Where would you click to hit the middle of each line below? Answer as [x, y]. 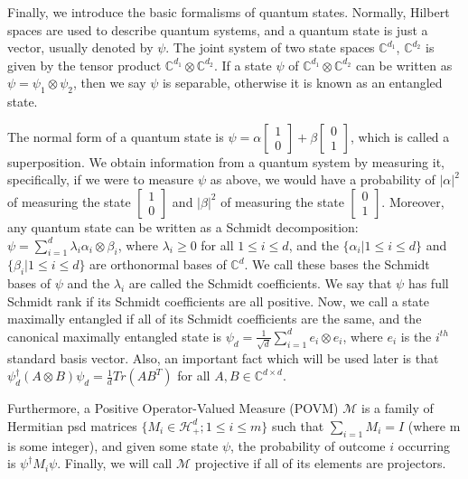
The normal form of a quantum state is [116, 136]
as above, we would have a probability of [323, 179]
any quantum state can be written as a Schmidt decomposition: [183, 226]
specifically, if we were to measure [101, 179]
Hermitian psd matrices [72, 425]
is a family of [397, 408]
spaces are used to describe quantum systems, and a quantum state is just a [218, 29]
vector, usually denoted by [80, 47]
